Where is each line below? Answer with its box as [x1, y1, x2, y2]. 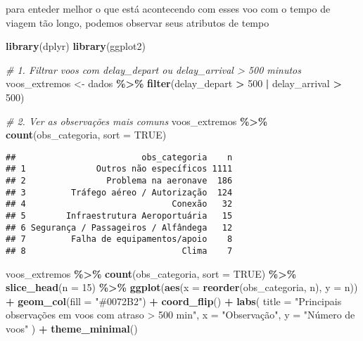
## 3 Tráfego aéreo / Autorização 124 [6, 187, 233, 198]
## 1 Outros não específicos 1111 [6, 164, 233, 174]
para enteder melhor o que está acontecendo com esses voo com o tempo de [6, 1, 331, 15]
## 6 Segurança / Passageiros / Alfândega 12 [6, 222, 233, 233]
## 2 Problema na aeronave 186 [6, 176, 233, 186]
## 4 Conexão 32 [6, 199, 233, 210]
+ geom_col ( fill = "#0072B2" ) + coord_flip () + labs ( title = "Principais [6, 293, 342, 308]
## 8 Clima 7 [6, 246, 233, 256]
